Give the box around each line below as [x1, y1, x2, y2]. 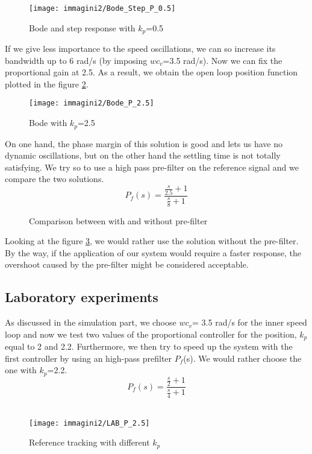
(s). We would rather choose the [183, 352, 302, 364]
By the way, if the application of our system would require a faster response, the [5, 246, 301, 259]
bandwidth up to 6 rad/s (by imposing [5, 54, 148, 66]
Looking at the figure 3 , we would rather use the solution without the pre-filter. [5, 235, 299, 247]
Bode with [29, 116, 67, 129]
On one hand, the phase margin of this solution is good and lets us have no [5, 137, 282, 150]
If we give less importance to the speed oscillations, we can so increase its [5, 42, 276, 55]
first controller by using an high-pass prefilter [5, 352, 172, 364]
